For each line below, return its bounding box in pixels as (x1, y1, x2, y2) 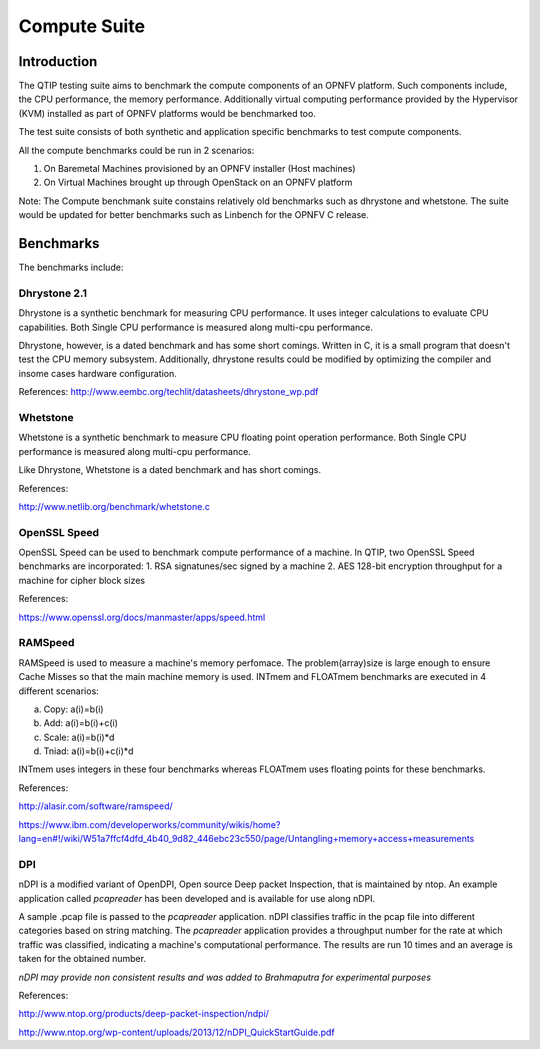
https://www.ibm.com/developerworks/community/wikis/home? (18, 818, 281, 830)
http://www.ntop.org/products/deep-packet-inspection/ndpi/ (18, 1008, 270, 1020)
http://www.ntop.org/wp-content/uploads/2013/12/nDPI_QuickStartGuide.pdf (18, 1026, 335, 1038)
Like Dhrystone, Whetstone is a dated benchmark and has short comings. (18, 464, 322, 476)
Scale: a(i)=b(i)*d (43, 731, 115, 743)
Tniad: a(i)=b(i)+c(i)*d (43, 745, 134, 757)
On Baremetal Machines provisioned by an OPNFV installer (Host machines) (43, 163, 356, 175)
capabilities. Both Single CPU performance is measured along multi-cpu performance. (18, 321, 374, 333)
